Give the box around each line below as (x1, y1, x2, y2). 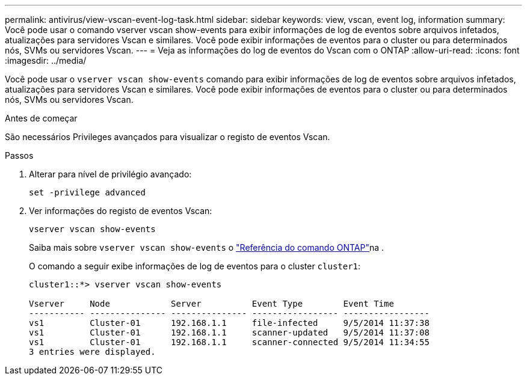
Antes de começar (5, 113, 78, 123)
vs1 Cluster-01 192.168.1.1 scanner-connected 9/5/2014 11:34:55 (29, 337, 430, 347)
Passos (5, 150, 34, 161)
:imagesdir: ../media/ (5, 55, 87, 66)
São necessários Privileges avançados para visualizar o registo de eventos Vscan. (5, 132, 330, 142)
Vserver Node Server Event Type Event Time (29, 299, 394, 308)
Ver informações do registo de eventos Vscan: (29, 206, 212, 216)
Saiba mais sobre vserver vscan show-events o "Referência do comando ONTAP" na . (29, 242, 384, 253)
